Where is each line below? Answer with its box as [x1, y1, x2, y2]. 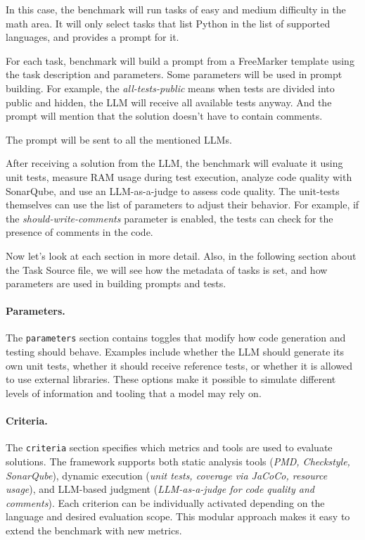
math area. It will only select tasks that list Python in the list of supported [6, 15, 331, 30]
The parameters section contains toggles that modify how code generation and [6, 330, 346, 345]
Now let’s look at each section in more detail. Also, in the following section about [6, 248, 357, 263]
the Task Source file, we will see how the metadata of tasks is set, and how [6, 262, 328, 277]
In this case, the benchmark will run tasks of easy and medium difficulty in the [6, 2, 346, 16]
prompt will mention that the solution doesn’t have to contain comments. [6, 108, 323, 123]
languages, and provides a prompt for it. [6, 30, 179, 44]
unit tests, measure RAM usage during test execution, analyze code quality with [6, 169, 352, 184]
